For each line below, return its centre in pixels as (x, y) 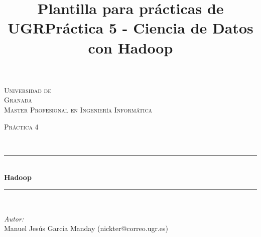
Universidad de (28, 90)
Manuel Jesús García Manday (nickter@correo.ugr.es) (86, 228)
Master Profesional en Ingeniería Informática (78, 109)
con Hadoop (130, 47)
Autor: (14, 218)
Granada (18, 100)
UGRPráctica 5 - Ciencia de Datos (130, 28)
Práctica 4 (21, 126)
